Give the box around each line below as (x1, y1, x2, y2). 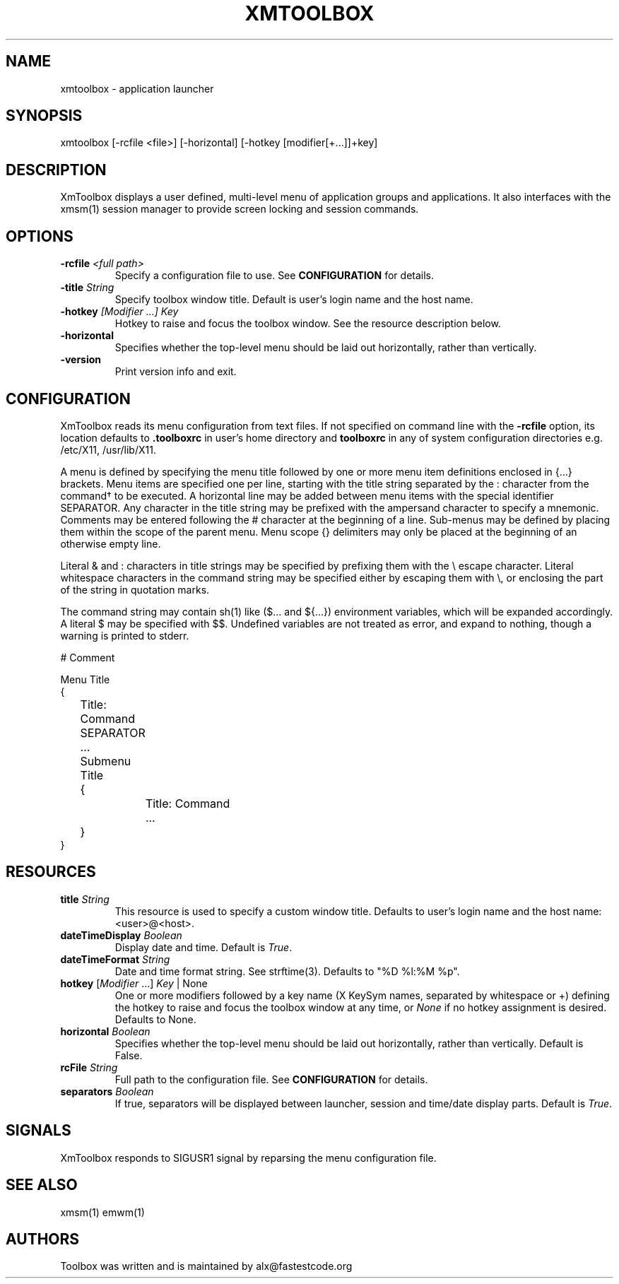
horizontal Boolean (60, 1025, 151, 1037)
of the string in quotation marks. (60, 583, 210, 596)
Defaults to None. (114, 1013, 196, 1025)
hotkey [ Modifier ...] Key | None (60, 977, 208, 989)
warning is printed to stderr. (60, 629, 189, 642)
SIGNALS (6, 1121, 71, 1140)
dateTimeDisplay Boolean (60, 929, 182, 941)
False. (114, 1049, 143, 1061)
